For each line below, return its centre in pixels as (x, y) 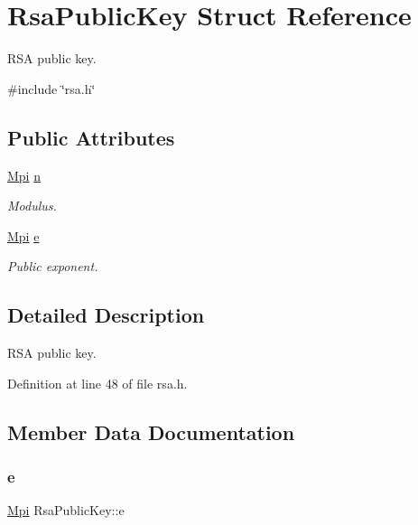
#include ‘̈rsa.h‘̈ (51, 88)
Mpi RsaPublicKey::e (66, 510)
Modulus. (32, 206)
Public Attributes (91, 137)
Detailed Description (106, 315)
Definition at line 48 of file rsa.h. (98, 383)
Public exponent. (53, 266)
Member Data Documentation (151, 431)
